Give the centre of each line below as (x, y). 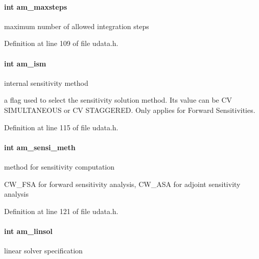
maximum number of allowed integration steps (77, 26)
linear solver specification (43, 251)
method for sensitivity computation (60, 166)
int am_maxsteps (36, 6)
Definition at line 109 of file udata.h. (61, 43)
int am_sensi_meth (40, 147)
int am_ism (25, 63)
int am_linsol (28, 231)
